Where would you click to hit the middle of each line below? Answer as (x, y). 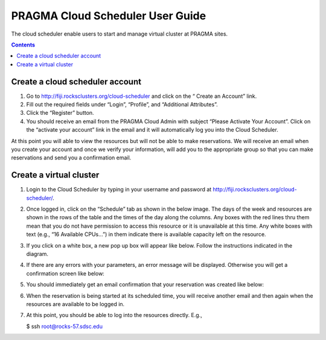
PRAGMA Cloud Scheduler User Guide (109, 16)
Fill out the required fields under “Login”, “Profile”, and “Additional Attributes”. (122, 104)
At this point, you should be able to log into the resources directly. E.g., (114, 315)
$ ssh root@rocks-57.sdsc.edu (64, 326)
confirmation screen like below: (66, 273)
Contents (23, 45)
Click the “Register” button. (60, 113)
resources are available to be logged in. (75, 304)
